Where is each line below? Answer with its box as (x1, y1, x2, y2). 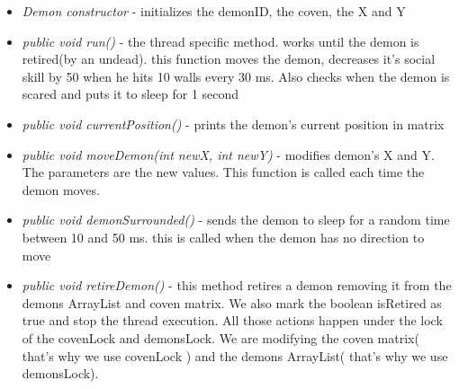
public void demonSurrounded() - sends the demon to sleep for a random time (22, 210, 450, 229)
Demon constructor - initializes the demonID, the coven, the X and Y (22, 2, 406, 20)
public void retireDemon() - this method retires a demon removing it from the (22, 276, 452, 295)
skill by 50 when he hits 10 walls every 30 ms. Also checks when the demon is (22, 66, 450, 85)
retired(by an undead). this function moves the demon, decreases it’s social (22, 49, 436, 68)
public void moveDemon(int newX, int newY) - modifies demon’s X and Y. (22, 145, 435, 164)
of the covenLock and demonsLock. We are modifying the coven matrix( (22, 328, 419, 347)
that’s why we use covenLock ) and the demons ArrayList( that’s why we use (22, 346, 448, 365)
